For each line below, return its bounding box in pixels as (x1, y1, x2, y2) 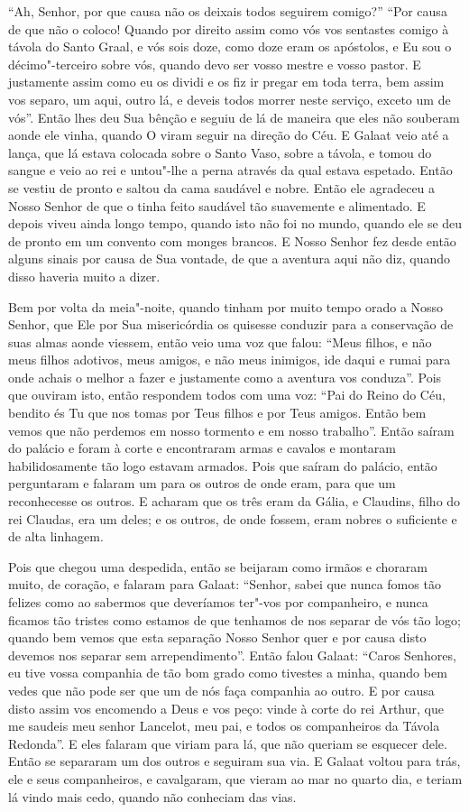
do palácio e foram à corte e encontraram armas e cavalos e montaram (8, 438, 397, 457)
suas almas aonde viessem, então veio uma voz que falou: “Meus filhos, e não (8, 332, 432, 351)
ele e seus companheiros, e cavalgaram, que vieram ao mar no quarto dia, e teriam (8, 769, 463, 788)
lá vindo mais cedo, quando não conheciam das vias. (8, 787, 297, 806)
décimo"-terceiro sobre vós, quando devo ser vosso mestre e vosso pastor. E (8, 54, 421, 73)
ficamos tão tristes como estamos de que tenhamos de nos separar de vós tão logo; (8, 610, 461, 629)
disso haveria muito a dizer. (8, 266, 161, 285)
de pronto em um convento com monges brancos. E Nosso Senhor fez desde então (8, 231, 456, 250)
